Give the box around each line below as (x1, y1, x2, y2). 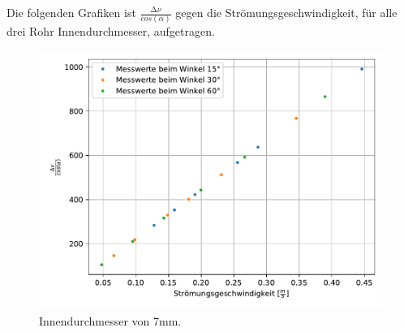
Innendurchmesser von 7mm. (39, 312, 182, 329)
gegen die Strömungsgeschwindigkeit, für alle (175, 4, 398, 20)
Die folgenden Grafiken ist (6, 4, 136, 20)
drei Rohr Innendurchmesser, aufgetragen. (6, 23, 215, 40)
